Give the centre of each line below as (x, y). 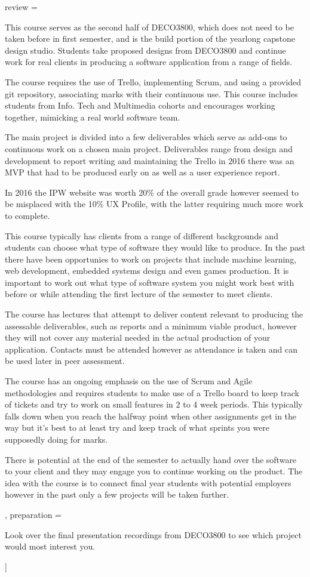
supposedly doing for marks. (56, 439)
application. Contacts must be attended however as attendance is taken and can (151, 349)
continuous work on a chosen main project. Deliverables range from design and (149, 148)
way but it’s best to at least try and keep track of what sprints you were (137, 428)
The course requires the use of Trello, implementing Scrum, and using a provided (153, 81)
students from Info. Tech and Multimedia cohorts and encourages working (140, 105)
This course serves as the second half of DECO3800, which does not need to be (149, 27)
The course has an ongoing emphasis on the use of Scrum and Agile (129, 381)
